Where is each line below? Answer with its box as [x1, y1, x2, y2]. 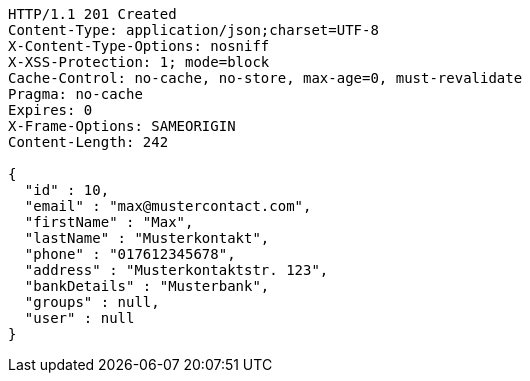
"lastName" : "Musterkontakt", [24, 230, 270, 246]
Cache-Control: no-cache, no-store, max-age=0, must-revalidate [8, 70, 523, 86]
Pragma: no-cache [8, 86, 143, 102]
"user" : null [24, 310, 135, 326]
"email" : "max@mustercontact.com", [24, 198, 312, 214]
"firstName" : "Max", [24, 214, 194, 230]
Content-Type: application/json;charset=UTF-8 [8, 22, 379, 38]
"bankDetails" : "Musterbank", [24, 278, 270, 294]
